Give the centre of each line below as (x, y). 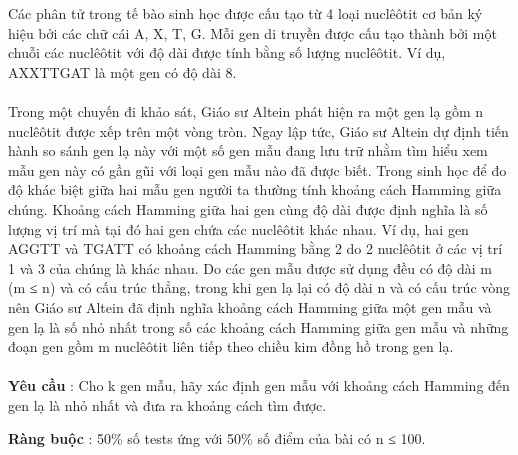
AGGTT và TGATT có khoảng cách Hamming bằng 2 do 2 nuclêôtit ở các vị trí (255, 248)
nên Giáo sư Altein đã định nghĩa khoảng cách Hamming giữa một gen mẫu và (250, 306)
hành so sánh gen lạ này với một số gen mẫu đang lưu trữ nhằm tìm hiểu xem (248, 150)
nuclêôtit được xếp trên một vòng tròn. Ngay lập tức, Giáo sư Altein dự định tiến (258, 130)
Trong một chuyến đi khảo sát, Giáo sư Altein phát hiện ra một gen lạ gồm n (246, 110)
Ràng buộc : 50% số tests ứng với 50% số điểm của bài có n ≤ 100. (217, 438)
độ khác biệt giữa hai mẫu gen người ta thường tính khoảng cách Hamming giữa (255, 189)
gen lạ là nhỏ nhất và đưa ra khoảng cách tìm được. (167, 404)
